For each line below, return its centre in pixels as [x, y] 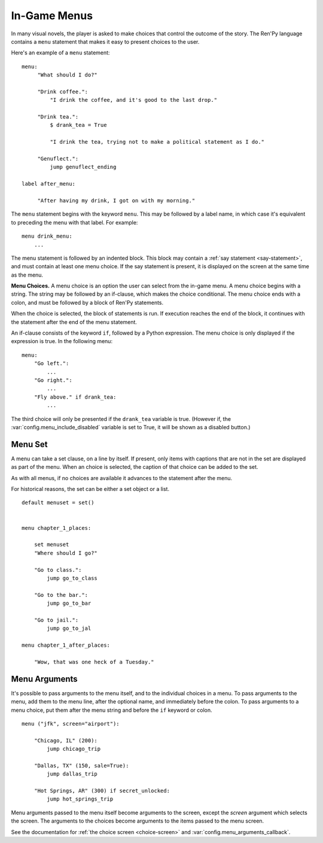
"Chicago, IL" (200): [66, 740]
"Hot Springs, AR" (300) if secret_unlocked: [102, 791]
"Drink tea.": [58, 117]
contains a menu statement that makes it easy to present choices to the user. [105, 41]
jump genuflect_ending [83, 167]
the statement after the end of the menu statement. [74, 322]
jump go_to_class [72, 578]
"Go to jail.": [56, 620]
